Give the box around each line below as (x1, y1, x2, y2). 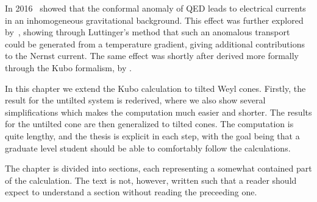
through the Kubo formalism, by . (5, 61, 132, 74)
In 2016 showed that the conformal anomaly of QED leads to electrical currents (5, 2, 306, 14)
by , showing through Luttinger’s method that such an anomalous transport (5, 26, 290, 38)
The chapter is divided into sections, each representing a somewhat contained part (5, 162, 312, 175)
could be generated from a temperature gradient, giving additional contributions (5, 37, 305, 50)
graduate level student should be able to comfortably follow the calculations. (5, 141, 291, 154)
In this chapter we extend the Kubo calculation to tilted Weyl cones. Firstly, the (5, 82, 306, 94)
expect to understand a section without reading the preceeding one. (5, 186, 257, 198)
